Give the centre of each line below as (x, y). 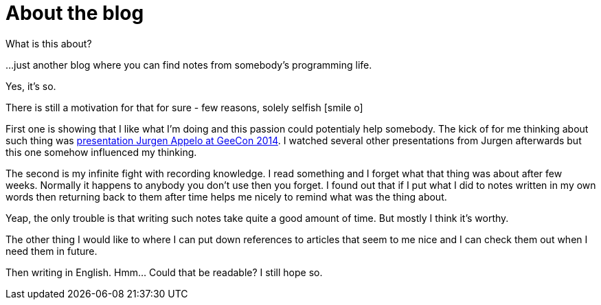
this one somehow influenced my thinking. (101, 152)
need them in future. (52, 251)
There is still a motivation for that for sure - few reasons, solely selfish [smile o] (184, 107)
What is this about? (49, 43)
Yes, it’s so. (31, 86)
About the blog (75, 13)
